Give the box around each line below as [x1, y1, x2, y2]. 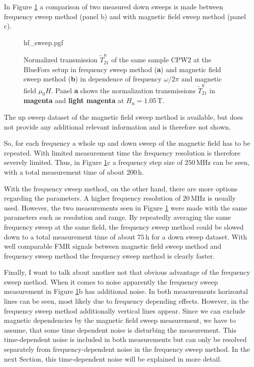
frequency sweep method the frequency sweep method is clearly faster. [4, 250, 215, 261]
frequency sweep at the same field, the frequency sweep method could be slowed [4, 221, 244, 232]
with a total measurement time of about [4, 166, 125, 177]
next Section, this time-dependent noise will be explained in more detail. [4, 353, 222, 364]
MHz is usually [191, 193, 236, 203]
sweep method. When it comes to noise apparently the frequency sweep [4, 276, 218, 287]
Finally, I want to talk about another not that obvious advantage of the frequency [4, 267, 251, 277]
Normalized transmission [24, 54, 98, 65]
